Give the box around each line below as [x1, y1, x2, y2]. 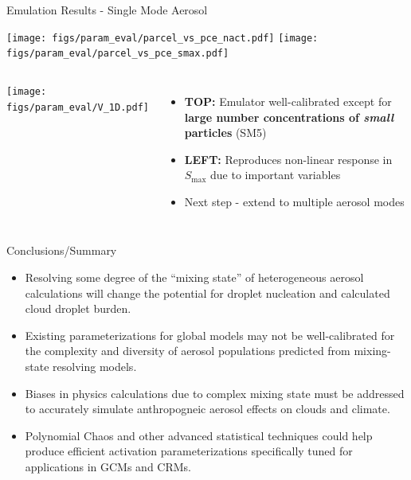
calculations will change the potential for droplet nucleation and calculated [25, 284, 390, 301]
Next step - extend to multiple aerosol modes [184, 193, 405, 209]
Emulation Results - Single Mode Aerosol [6, 2, 208, 18]
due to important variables [210, 166, 341, 183]
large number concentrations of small [184, 108, 394, 125]
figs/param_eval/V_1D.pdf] [6, 101, 149, 113]
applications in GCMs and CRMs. [25, 459, 192, 474]
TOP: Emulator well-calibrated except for [184, 92, 392, 109]
